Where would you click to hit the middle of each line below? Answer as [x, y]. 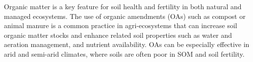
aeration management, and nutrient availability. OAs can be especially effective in [127, 44]
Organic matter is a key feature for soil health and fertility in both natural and [123, 6]
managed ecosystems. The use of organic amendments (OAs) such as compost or [125, 16]
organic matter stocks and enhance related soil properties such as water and [118, 35]
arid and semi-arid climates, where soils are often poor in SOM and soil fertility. [124, 54]
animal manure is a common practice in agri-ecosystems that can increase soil [121, 25]
